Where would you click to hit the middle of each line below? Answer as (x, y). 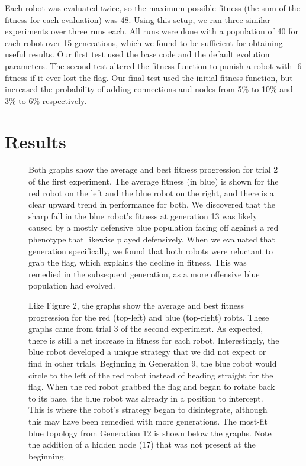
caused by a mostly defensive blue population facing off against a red (154, 227)
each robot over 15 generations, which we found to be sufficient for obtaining (144, 42)
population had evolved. (72, 285)
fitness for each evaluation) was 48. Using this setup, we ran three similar (138, 19)
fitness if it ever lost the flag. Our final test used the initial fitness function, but (149, 77)
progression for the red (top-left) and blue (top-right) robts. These (149, 317)
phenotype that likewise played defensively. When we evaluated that (152, 239)
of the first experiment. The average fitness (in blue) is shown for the (154, 181)
